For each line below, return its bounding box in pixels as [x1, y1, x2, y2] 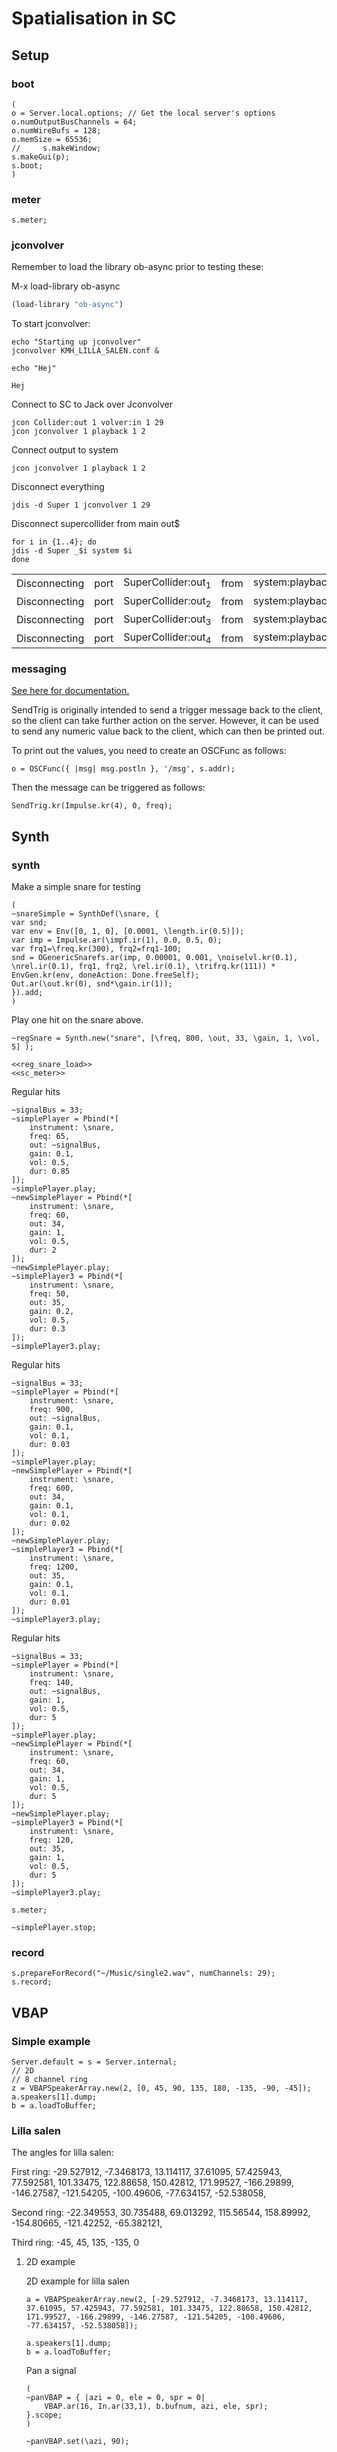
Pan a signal [25, 2365, 77, 2377]
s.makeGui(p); [11, 152, 71, 162]
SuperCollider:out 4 [123, 630, 212, 646]
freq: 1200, [29, 1562, 79, 1572]
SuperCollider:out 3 [123, 612, 212, 627]
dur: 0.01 [29, 1597, 71, 1607]
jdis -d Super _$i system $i [11, 546, 133, 556]
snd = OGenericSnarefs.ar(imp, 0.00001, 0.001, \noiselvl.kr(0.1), [11, 953, 299, 963]
